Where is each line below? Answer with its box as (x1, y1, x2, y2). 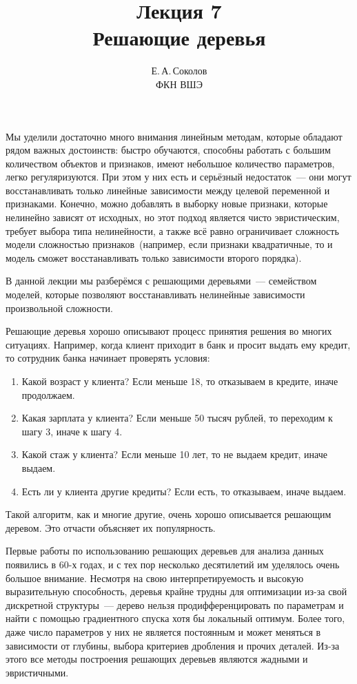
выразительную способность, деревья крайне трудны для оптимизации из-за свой (6, 584, 347, 599)
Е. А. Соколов (151, 63, 207, 78)
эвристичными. (6, 665, 69, 679)
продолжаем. (21, 387, 75, 402)
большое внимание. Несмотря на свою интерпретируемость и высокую (6, 570, 304, 585)
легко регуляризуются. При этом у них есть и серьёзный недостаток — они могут (6, 169, 351, 184)
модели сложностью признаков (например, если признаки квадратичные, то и (6, 237, 333, 251)
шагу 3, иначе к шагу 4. (21, 424, 123, 438)
